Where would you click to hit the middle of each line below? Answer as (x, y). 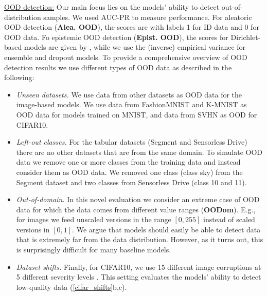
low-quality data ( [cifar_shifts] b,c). (72, 287)
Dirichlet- (246, 37)
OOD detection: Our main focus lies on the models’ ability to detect (112, 7)
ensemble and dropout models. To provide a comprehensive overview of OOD (126, 57)
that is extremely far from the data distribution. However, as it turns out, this (140, 239)
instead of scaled (229, 219)
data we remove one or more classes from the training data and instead (128, 162)
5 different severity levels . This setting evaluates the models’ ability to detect (139, 277)
